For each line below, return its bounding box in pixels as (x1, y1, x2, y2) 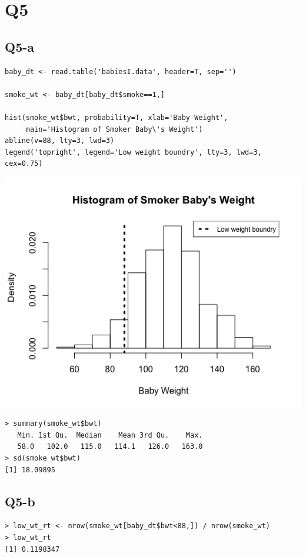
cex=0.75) (5, 159, 43, 168)
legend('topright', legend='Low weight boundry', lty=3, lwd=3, (5, 148, 262, 156)
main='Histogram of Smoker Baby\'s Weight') (25, 125, 203, 134)
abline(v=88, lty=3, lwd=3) (5, 136, 115, 145)
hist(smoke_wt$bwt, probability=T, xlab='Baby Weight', (5, 113, 228, 122)
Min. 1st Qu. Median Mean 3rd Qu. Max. (17, 431, 203, 439)
